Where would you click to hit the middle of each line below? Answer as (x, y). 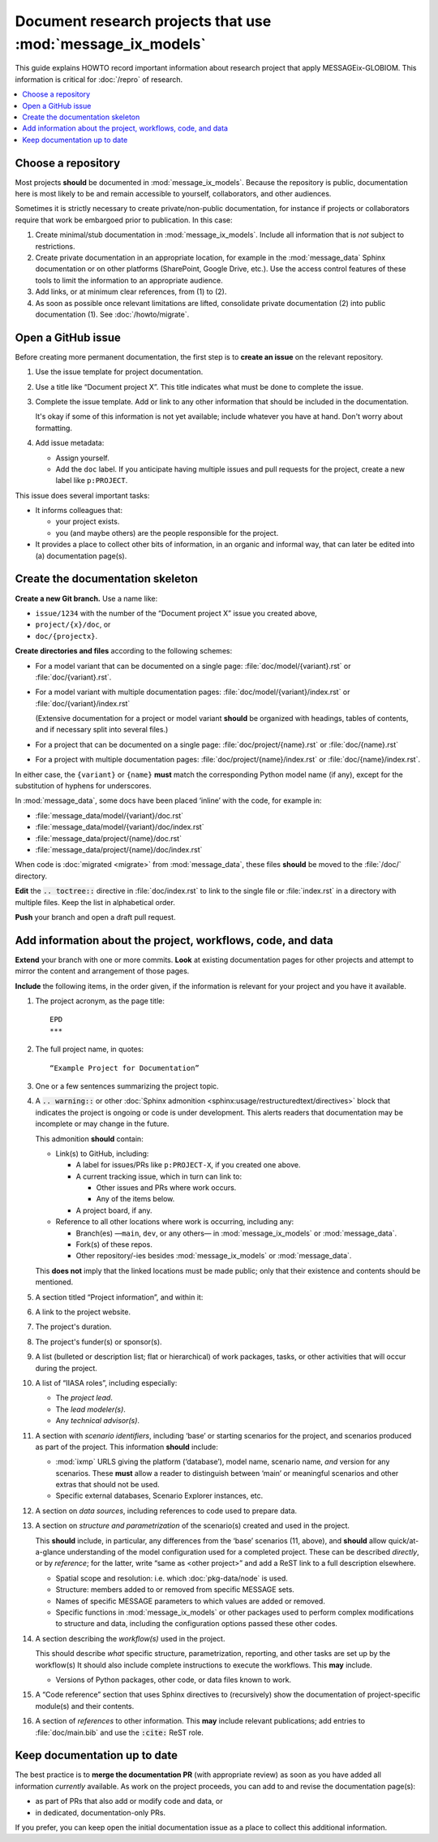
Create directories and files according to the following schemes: (124, 651)
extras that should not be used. (107, 1485)
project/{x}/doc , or (73, 624)
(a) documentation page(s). (81, 555)
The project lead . (84, 1398)
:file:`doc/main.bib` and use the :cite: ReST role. (120, 1732)
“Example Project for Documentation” (125, 1068)
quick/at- (404, 1540)
